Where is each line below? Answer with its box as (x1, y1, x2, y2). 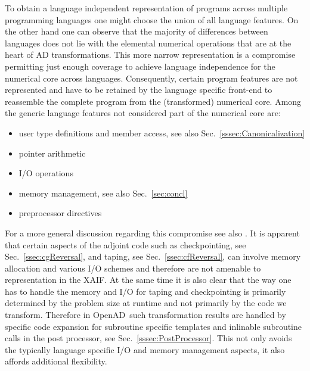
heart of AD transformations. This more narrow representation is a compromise (5, 48, 296, 61)
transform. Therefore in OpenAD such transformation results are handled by (5, 308, 286, 321)
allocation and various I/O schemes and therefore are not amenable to (5, 261, 261, 274)
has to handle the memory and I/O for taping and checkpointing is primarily (5, 285, 286, 297)
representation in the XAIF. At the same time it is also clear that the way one (5, 273, 292, 286)
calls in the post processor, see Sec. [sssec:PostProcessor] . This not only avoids (5, 332, 292, 344)
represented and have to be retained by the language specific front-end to (5, 83, 272, 96)
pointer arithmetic (18, 146, 86, 159)
